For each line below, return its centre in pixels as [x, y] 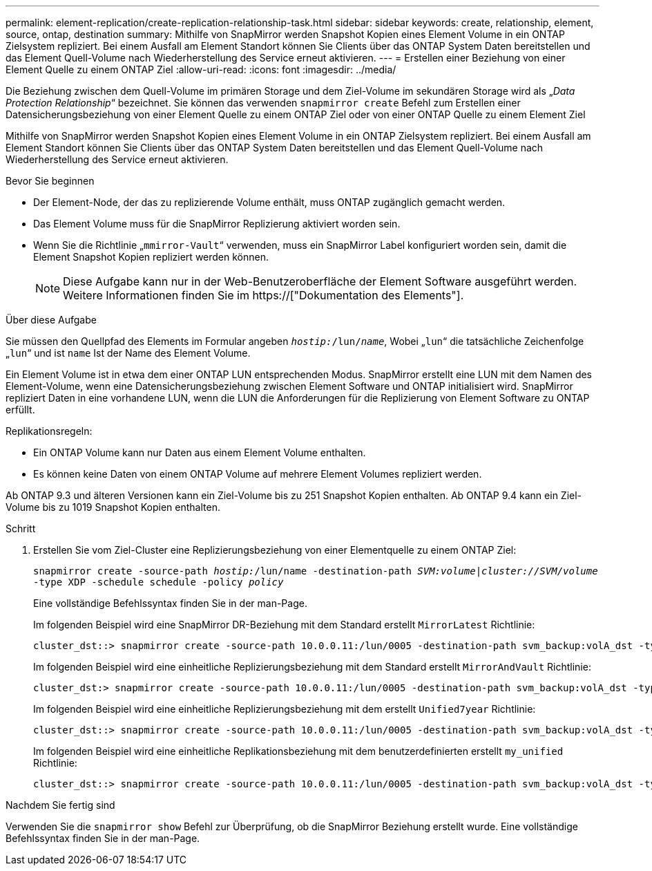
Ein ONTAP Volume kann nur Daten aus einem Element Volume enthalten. [200, 452]
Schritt [21, 528]
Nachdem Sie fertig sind [60, 805]
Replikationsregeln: [49, 431]
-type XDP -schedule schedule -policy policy [159, 582]
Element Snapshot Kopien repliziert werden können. [151, 257]
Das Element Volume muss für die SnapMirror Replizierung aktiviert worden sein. [217, 224]
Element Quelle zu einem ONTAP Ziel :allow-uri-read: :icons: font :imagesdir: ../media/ [201, 69]
